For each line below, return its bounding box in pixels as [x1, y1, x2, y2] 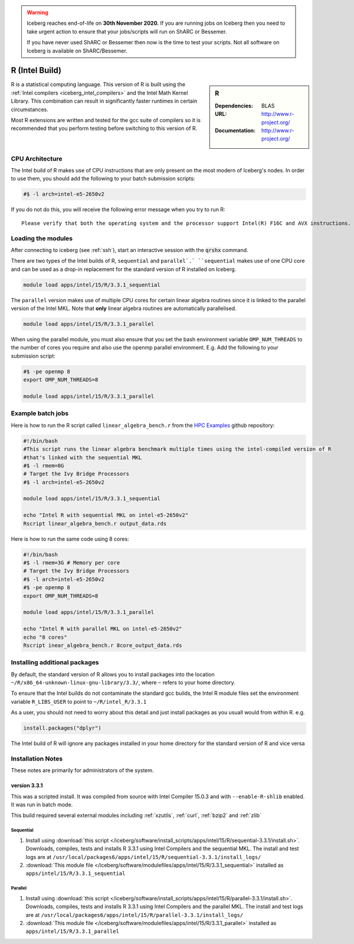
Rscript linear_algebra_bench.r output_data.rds [23, 520, 167, 527]
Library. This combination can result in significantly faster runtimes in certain [11, 97, 198, 104]
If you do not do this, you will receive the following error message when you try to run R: [11, 206, 225, 213]
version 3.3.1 [11, 782, 43, 789]
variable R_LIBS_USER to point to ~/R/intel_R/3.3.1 [11, 698, 147, 705]
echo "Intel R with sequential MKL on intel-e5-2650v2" [23, 512, 189, 519]
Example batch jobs [11, 409, 69, 417]
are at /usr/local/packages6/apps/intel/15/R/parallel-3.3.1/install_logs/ [25, 911, 244, 918]
